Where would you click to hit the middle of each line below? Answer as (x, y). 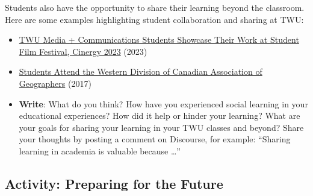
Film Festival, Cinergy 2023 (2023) (83, 51)
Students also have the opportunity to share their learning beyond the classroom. (155, 7)
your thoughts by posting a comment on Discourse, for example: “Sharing (155, 139)
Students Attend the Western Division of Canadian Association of (141, 71)
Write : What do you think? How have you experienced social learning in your (163, 103)
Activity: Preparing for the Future (114, 183)
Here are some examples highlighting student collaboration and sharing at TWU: (154, 19)
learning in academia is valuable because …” (100, 150)
